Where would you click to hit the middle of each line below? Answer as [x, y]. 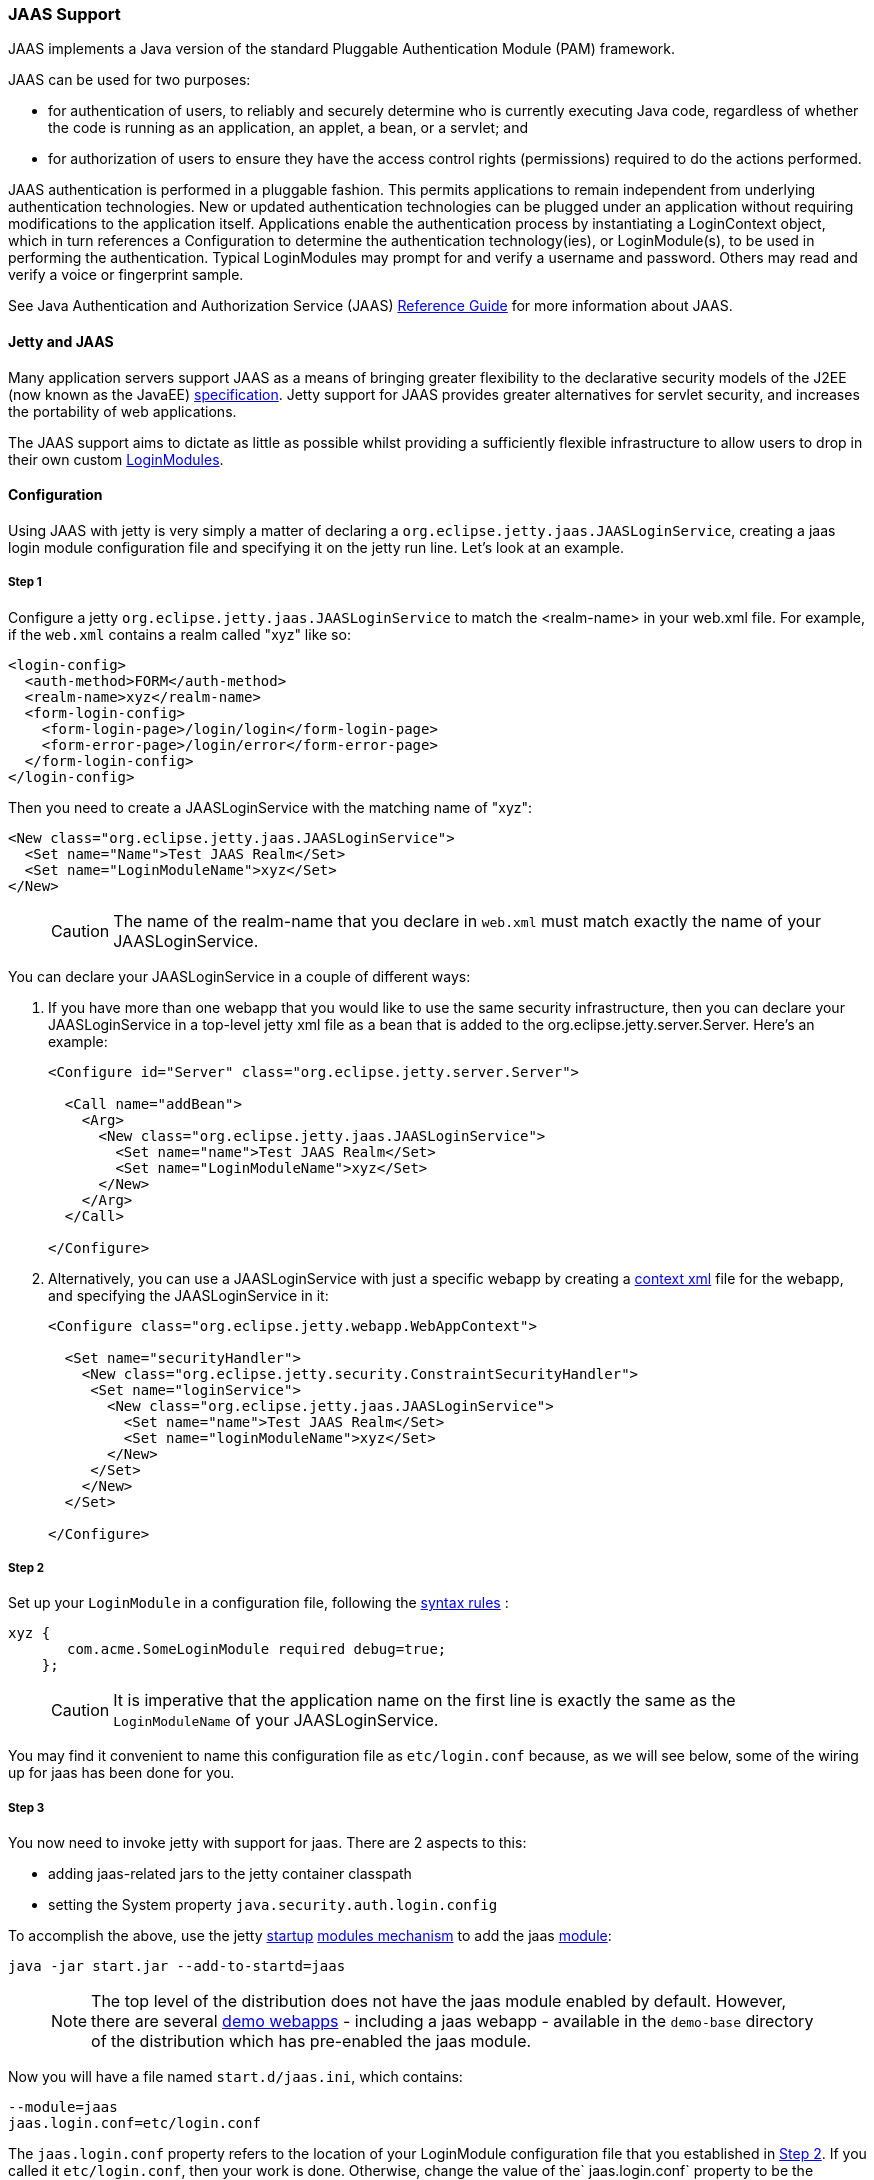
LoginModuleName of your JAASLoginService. [276, 1720]
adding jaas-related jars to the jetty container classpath [230, 1874]
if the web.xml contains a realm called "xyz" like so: [179, 634]
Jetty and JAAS [61, 341]
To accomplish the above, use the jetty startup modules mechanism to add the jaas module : [310, 1936]
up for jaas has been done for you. [121, 1773]
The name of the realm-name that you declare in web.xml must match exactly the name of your [467, 920]
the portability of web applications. [122, 411]
